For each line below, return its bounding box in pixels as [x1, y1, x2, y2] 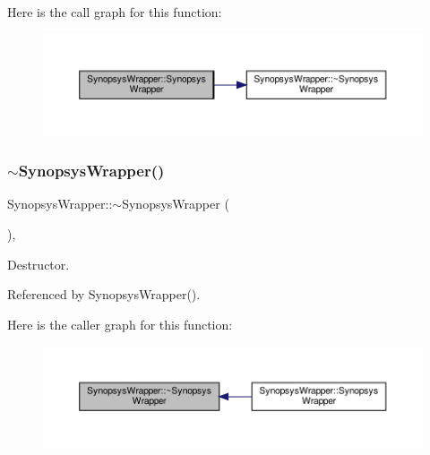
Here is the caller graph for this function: [7, 314, 233, 333]
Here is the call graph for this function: [7, 3, 222, 21]
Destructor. [7, 254, 70, 273]
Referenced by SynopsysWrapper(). [7, 285, 201, 304]
